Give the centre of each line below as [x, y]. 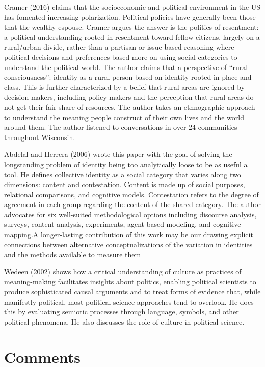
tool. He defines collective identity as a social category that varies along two [123, 174]
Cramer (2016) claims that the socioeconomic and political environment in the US [132, 7]
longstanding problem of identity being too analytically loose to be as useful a [126, 164]
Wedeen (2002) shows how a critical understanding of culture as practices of [123, 271]
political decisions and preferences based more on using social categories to [121, 56]
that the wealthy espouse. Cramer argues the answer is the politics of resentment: [131, 27]
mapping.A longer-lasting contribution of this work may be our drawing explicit [129, 234]
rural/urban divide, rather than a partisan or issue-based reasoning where [119, 47]
